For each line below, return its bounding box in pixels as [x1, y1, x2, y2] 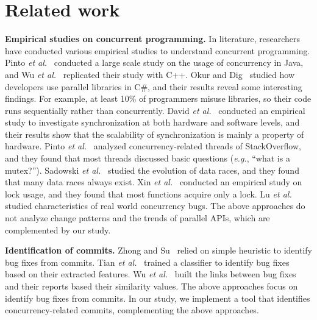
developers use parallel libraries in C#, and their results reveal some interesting [5, 80, 302, 93]
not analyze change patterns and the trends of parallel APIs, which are [5, 212, 270, 224]
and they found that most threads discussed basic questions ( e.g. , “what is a [5, 152, 290, 165]
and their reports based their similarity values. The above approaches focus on [5, 280, 298, 292]
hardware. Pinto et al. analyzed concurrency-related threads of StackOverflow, [5, 140, 301, 152]
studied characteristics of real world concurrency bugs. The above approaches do [5, 199, 305, 212]
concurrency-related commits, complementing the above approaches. [5, 304, 259, 316]
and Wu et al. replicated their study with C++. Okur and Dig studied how [5, 68, 294, 80]
